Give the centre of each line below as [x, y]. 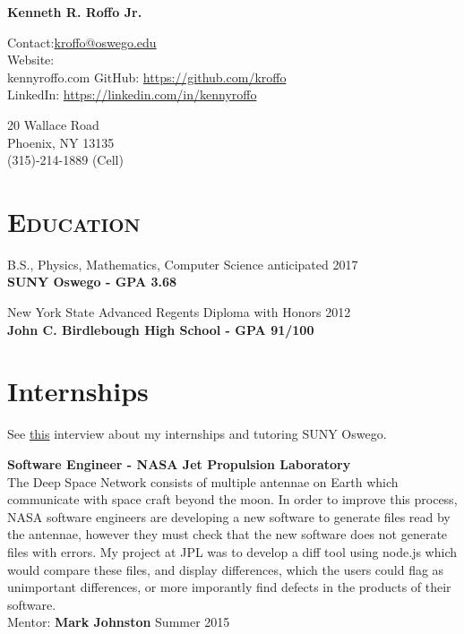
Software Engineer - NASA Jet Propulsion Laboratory [179, 463]
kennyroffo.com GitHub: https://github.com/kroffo [147, 77]
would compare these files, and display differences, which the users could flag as [226, 569]
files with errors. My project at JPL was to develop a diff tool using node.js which [232, 551]
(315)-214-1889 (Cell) [65, 160]
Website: [31, 60]
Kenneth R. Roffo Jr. [75, 12]
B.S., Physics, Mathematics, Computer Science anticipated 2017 [183, 264]
